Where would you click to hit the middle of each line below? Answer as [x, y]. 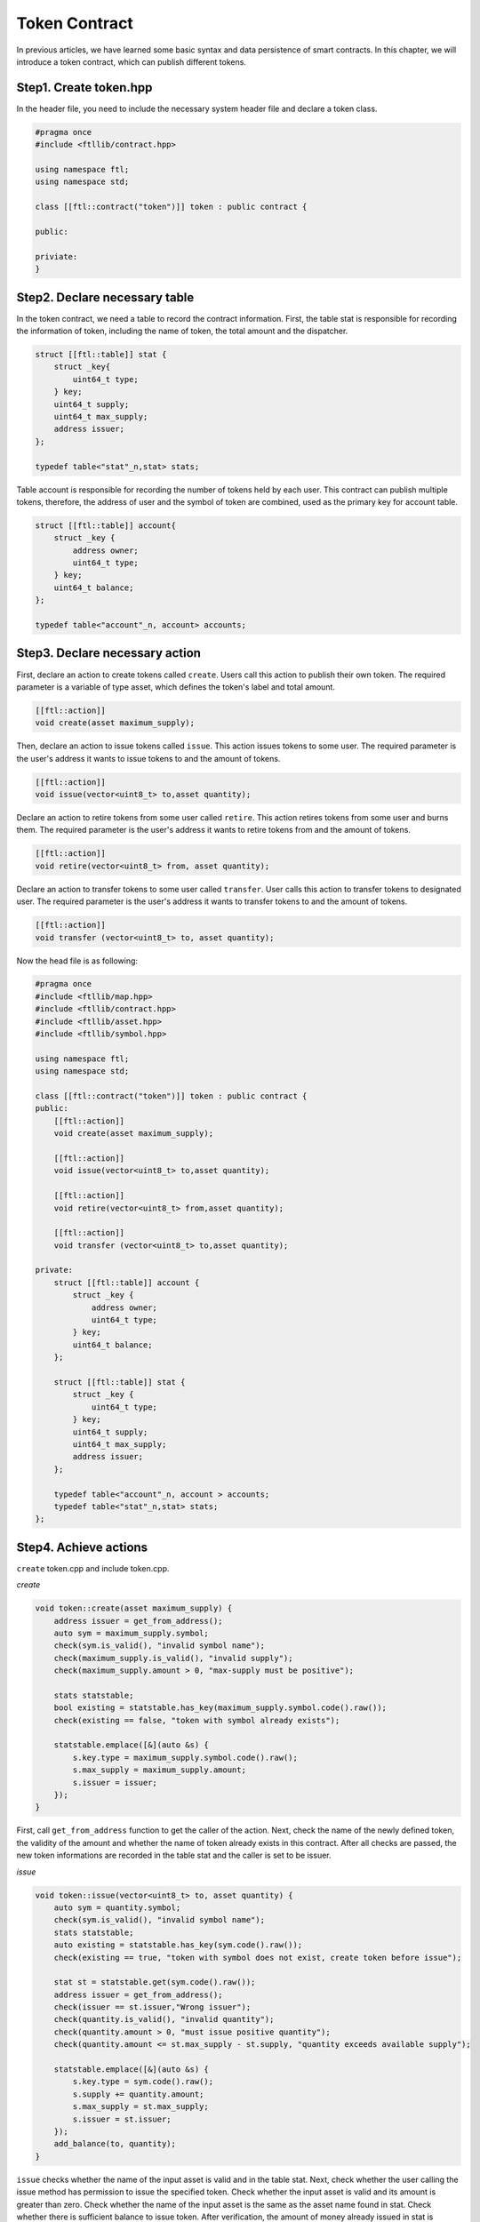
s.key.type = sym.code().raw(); [143, 2082]
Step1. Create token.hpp [84, 88]
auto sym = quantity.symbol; [117, 1907]
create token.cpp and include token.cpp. [93, 1568]
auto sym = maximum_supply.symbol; [131, 1633]
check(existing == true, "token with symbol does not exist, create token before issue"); [258, 1957]
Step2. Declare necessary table [105, 297]
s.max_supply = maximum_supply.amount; [159, 1770]
